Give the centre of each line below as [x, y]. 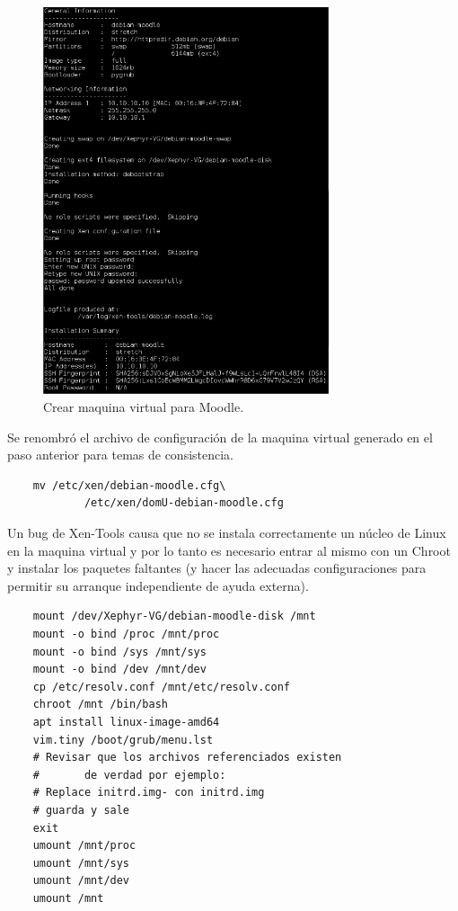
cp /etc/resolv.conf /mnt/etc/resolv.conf [161, 687]
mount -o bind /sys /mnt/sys [119, 652]
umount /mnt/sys [81, 863]
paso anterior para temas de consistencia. [121, 455]
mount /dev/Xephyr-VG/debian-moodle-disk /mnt [174, 616]
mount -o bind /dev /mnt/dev [119, 670]
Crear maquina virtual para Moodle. [144, 407]
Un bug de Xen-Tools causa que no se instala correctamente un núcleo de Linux [227, 532]
